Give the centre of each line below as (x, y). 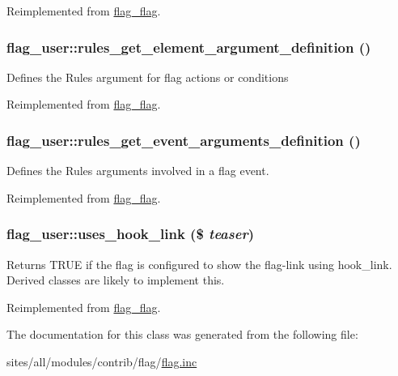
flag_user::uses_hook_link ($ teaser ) (130, 234)
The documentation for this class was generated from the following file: (182, 334)
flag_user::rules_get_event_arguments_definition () (184, 140)
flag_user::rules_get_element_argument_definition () (189, 47)
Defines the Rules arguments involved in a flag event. (138, 171)
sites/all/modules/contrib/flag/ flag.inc (102, 361)
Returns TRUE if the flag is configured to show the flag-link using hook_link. (199, 264)
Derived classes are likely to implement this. (116, 280)
